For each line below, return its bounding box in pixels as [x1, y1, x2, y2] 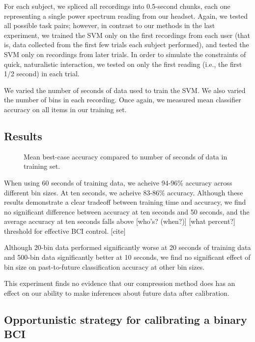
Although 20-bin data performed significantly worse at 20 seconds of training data [4, 242, 251, 252]
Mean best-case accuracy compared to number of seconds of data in [24, 151, 227, 161]
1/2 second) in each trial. [4, 68, 80, 79]
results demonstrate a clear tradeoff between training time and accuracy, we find [4, 197, 246, 207]
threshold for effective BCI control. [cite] [4, 225, 126, 236]
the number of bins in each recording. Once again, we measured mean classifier [4, 94, 241, 105]
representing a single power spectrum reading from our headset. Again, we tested [4, 10, 248, 21]
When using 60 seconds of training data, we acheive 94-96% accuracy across [4, 177, 232, 187]
